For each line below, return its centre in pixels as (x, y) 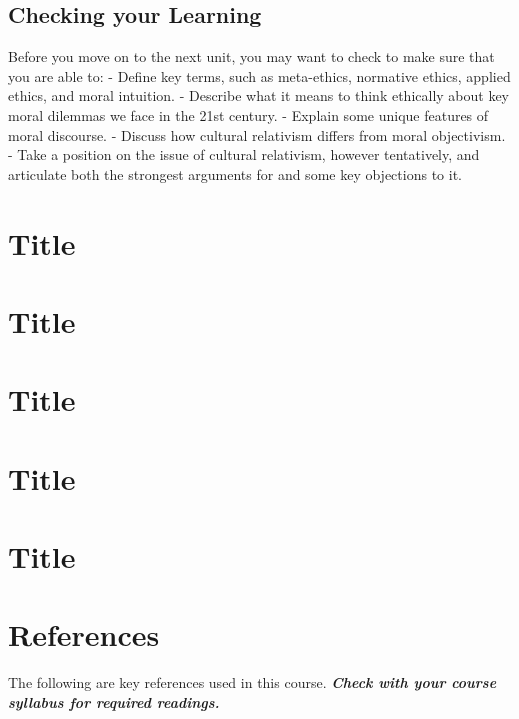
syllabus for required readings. (114, 701)
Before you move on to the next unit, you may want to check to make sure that (251, 56)
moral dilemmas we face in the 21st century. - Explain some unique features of (248, 114)
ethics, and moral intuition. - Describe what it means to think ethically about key (259, 95)
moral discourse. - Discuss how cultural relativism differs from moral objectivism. (257, 134)
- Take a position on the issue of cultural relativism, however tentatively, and (244, 154)
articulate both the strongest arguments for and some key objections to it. (235, 173)
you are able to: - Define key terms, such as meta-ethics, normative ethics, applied (259, 75)
